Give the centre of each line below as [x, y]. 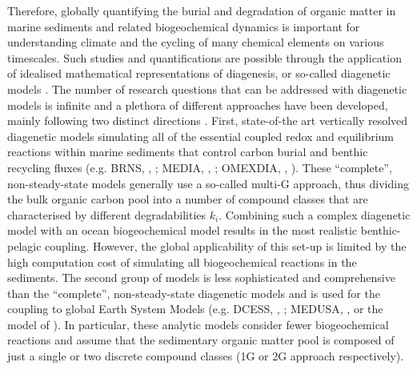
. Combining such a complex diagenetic [315, 214]
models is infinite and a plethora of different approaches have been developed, [198, 105]
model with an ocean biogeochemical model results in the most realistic [182, 230]
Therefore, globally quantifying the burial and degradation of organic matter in [202, 10]
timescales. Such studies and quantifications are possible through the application [204, 57]
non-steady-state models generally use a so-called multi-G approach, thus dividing [208, 183]
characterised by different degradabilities [107, 214]
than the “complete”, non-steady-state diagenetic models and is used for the [194, 293]
